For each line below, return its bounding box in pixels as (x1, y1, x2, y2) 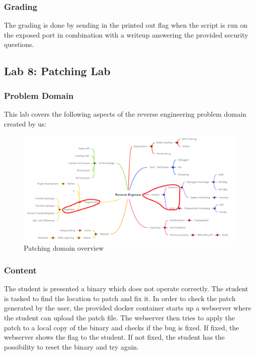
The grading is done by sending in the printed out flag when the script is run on (4, 20, 248, 30)
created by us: (4, 118, 47, 129)
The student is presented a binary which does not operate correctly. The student (4, 283, 249, 294)
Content (4, 264, 37, 276)
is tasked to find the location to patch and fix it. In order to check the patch (4, 293, 236, 303)
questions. (4, 39, 34, 49)
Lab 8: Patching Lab (4, 63, 110, 79)
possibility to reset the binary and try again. (4, 341, 139, 352)
